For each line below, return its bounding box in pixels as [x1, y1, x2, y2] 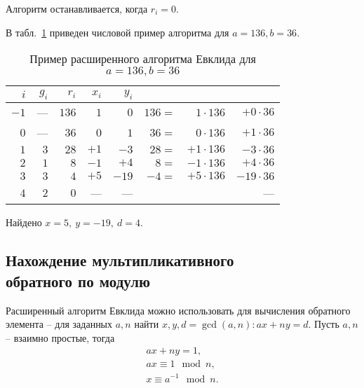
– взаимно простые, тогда [6, 330, 115, 345]
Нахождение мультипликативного [6, 249, 234, 271]
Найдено [6, 215, 42, 230]
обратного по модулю [6, 270, 151, 291]
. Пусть [308, 317, 339, 331]
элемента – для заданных [6, 317, 113, 331]
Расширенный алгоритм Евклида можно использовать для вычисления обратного [6, 303, 351, 317]
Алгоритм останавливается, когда [6, 1, 148, 15]
